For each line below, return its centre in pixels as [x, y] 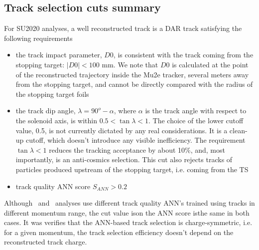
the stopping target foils [52, 94]
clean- [238, 130]
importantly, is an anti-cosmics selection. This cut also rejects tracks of [124, 159]
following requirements [38, 38]
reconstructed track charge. [46, 242]
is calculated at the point [210, 64]
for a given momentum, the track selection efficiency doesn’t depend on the [119, 232]
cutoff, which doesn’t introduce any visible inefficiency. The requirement [136, 140]
